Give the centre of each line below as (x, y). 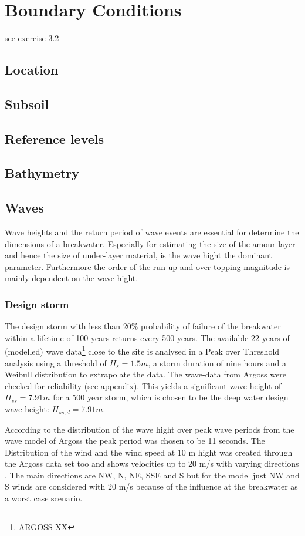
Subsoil (27, 104)
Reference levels (55, 138)
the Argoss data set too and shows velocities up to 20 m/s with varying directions (152, 463)
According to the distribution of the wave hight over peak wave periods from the (150, 429)
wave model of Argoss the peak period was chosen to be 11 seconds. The (135, 441)
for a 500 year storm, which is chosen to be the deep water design (171, 397)
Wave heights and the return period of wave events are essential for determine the (152, 232)
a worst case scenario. (44, 498)
